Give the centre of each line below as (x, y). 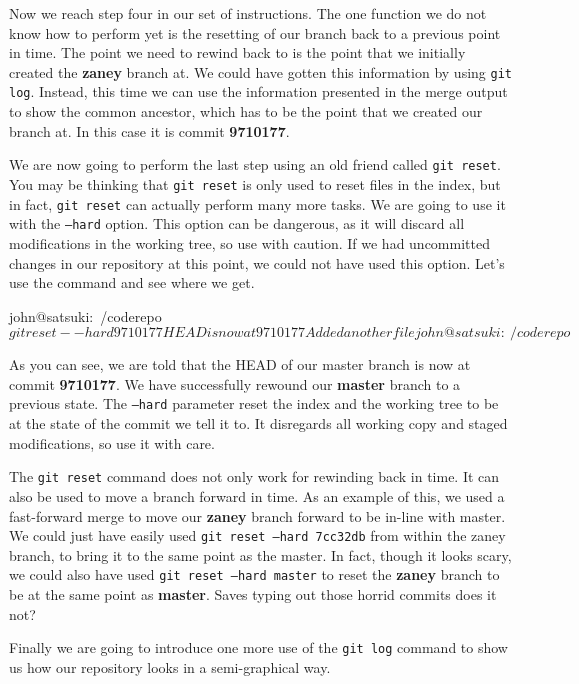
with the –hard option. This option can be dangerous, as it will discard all (237, 223)
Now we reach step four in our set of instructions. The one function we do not (248, 13)
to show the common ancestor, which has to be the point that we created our (246, 111)
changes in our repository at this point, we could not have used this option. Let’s (257, 262)
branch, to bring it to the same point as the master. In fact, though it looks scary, (260, 554)
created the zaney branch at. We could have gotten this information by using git (260, 71)
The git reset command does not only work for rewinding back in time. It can (254, 476)
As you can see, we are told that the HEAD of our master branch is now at (240, 364)
